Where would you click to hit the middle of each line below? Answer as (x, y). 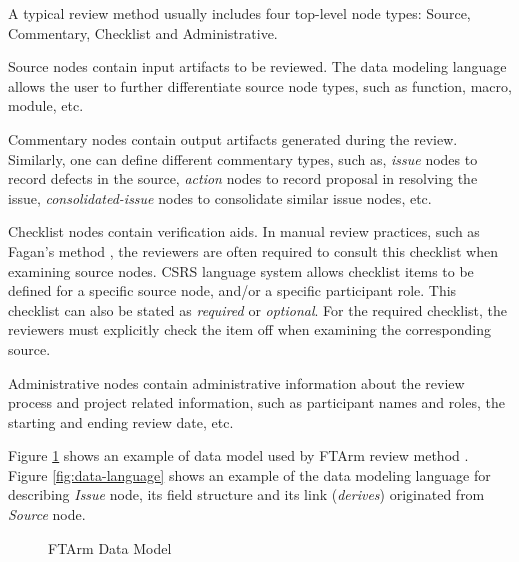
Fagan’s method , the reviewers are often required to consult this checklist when (253, 250)
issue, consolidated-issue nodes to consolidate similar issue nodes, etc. (220, 197)
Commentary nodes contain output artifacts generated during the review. (233, 138)
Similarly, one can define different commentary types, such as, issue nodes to (243, 158)
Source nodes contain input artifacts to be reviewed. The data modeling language (257, 66)
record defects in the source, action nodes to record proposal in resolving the (243, 178)
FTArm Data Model (110, 547)
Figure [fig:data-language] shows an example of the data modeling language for (249, 474)
